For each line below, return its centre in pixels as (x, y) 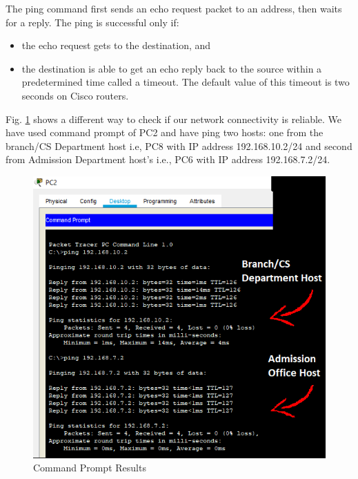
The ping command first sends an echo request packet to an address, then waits (174, 8)
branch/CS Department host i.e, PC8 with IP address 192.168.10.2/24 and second (179, 145)
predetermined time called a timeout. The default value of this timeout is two (186, 82)
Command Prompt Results (90, 468)
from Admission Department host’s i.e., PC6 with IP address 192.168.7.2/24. (168, 159)
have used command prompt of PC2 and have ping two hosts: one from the (165, 132)
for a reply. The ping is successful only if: (92, 22)
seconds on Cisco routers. (75, 95)
